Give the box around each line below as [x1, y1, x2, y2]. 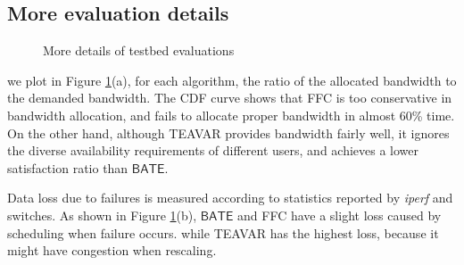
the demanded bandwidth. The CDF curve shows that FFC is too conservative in [7, 88, 452, 107]
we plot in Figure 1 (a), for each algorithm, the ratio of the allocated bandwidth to [7, 70, 457, 89]
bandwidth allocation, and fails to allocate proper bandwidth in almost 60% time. [7, 105, 455, 124]
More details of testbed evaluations [43, 41, 235, 60]
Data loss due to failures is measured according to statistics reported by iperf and [7, 188, 453, 207]
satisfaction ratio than [7, 158, 128, 177]
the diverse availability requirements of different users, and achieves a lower [7, 141, 419, 160]
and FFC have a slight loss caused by [237, 205, 442, 224]
